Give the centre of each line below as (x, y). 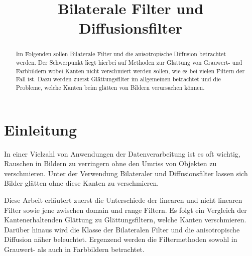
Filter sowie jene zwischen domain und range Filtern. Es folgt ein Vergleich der (125, 210)
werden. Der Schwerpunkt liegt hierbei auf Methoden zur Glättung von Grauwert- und (129, 62)
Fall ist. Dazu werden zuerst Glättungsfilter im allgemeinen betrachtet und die (118, 79)
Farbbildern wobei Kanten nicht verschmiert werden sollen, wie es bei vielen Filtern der (130, 71)
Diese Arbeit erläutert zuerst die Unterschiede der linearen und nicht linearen (123, 200)
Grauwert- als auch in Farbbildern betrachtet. (74, 249)
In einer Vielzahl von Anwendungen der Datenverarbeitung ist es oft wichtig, (122, 153)
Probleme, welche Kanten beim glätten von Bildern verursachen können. (110, 87)
